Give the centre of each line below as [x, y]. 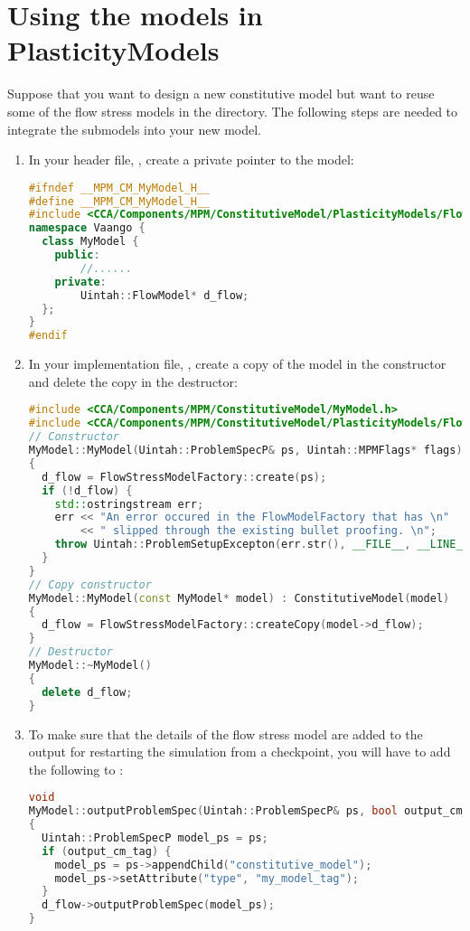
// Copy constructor [90, 584]
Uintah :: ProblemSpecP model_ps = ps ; [155, 837]
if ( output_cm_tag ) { [107, 851]
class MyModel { [90, 242]
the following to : [76, 769]
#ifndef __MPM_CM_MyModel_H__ [119, 188]
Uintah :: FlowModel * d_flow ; [165, 295]
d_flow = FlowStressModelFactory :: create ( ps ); [184, 477]
